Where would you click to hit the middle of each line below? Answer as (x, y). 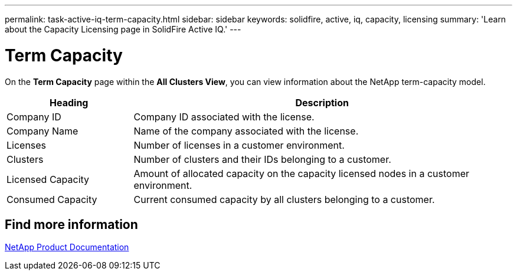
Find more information (71, 224)
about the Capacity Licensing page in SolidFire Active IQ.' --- (123, 29)
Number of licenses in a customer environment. (239, 145)
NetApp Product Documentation (67, 247)
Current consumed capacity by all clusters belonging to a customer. (284, 199)
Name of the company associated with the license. (246, 131)
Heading (69, 102)
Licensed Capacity (48, 179)
